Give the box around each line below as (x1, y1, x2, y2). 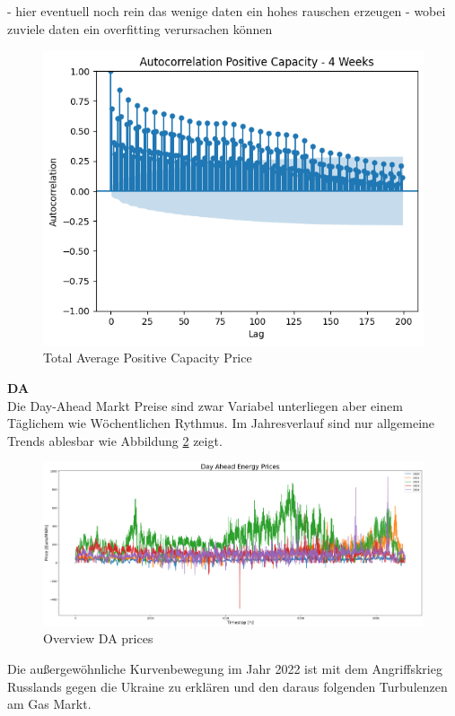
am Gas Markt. (7, 694, 92, 713)
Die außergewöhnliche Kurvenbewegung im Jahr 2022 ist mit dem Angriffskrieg (7, 659, 442, 677)
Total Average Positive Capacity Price (43, 348, 252, 367)
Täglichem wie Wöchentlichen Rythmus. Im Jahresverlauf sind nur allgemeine (7, 414, 435, 432)
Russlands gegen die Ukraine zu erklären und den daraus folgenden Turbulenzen (7, 677, 448, 695)
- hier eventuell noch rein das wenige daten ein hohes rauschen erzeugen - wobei (7, 2, 446, 20)
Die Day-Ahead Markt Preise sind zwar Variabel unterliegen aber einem (7, 396, 403, 415)
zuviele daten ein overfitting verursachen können (7, 19, 273, 38)
